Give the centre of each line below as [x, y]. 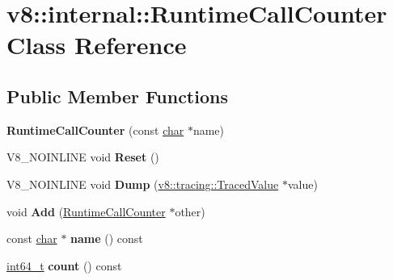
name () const [107, 238]
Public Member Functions [117, 96]
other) [190, 211]
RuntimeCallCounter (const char [95, 130]
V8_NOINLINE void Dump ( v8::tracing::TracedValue [143, 184]
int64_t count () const [64, 265]
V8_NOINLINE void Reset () [83, 157]
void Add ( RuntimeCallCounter [86, 211]
